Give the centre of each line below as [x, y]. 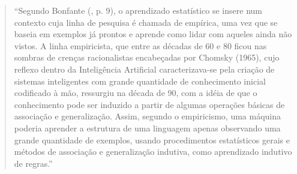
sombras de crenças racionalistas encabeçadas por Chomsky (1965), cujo [147, 57]
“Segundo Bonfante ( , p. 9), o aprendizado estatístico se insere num [138, 10]
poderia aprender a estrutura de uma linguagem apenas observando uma [147, 127]
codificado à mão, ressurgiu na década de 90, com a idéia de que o [136, 93]
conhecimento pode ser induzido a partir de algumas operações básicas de [149, 104]
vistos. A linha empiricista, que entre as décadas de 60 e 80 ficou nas [140, 45]
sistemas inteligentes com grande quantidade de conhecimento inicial [140, 81]
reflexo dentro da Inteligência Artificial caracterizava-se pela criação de [144, 69]
